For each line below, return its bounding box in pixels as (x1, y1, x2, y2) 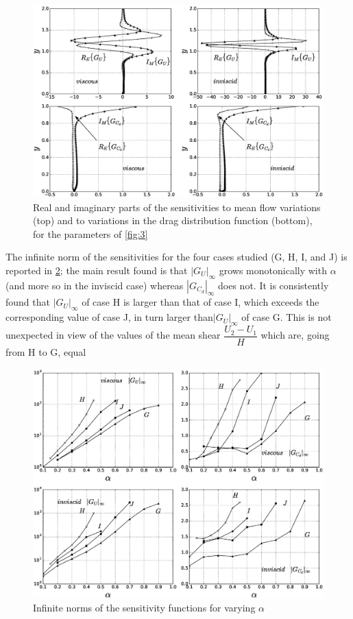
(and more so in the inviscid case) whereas (5, 278, 184, 292)
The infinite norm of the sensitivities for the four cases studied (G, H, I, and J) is (5, 250, 348, 264)
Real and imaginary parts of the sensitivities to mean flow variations (33, 199, 321, 214)
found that (5, 295, 50, 309)
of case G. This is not (241, 310, 332, 324)
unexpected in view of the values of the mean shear (5, 328, 221, 342)
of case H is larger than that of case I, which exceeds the (82, 295, 319, 309)
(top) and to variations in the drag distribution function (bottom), (33, 213, 313, 228)
